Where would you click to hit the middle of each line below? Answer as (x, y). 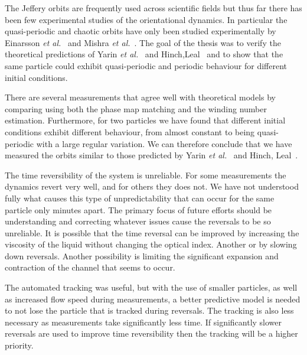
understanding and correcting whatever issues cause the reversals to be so (138, 221)
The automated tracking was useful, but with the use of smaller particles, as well (151, 287)
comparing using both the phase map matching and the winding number (136, 108)
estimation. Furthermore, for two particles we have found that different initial (145, 120)
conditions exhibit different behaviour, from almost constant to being (130, 131)
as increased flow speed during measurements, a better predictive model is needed (153, 299)
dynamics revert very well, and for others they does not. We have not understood (152, 186)
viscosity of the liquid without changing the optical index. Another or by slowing (151, 244)
